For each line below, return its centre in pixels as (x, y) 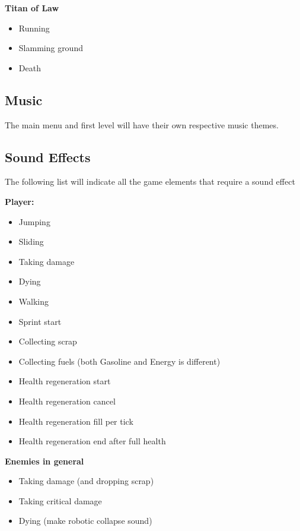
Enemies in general (44, 461)
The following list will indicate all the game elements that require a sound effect (150, 181)
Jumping (34, 221)
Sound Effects (48, 157)
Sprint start (40, 321)
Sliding (31, 241)
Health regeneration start (65, 381)
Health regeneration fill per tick (76, 421)
